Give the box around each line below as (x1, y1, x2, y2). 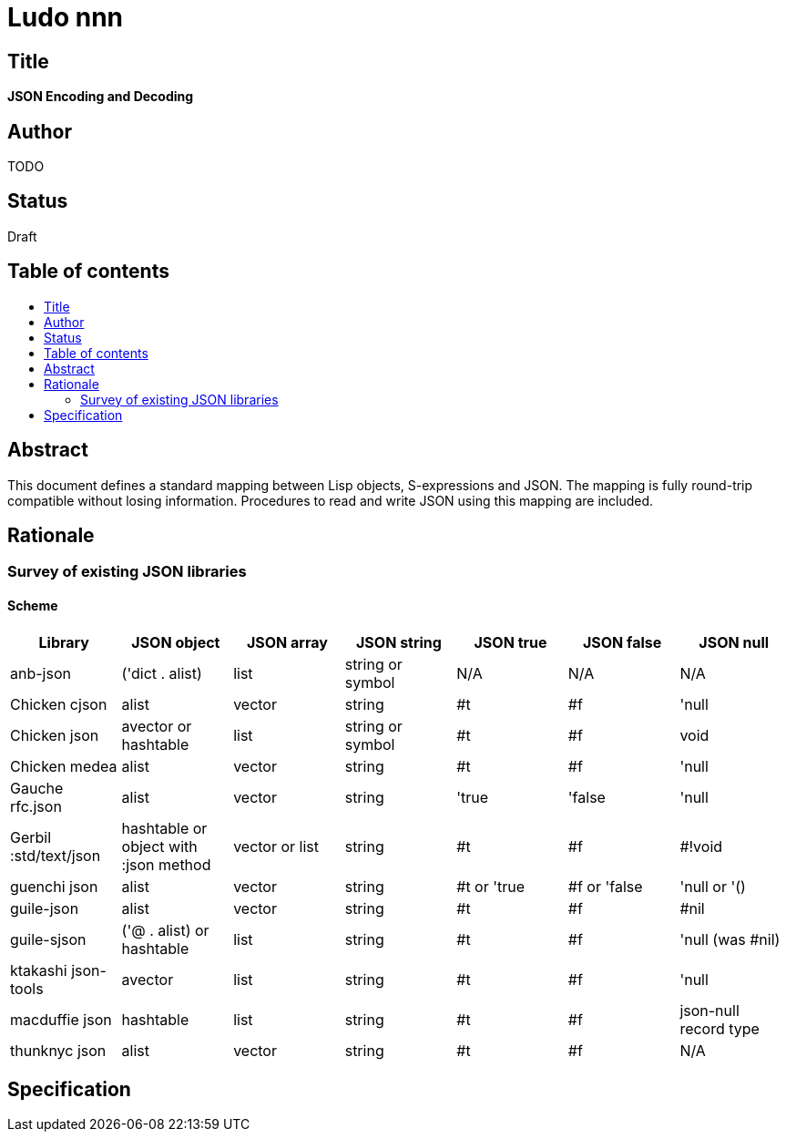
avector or (121, 716, 192, 735)
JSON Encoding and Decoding (7, 88, 194, 105)
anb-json (10, 663, 71, 682)
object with (121, 836, 198, 856)
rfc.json (10, 796, 62, 816)
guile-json (10, 898, 79, 918)
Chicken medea (10, 756, 117, 775)
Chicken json (10, 725, 99, 744)
